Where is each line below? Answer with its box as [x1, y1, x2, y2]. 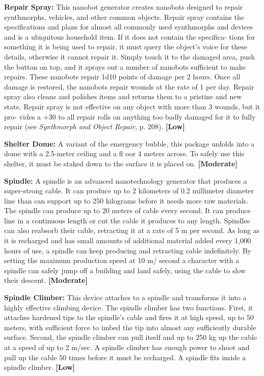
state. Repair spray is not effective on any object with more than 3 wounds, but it [4, 101, 260, 111]
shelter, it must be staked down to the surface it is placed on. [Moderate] [4, 158, 237, 168]
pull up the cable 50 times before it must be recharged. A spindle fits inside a [4, 352, 246, 362]
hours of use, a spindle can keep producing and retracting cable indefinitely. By [4, 245, 252, 255]
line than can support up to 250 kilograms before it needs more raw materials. [4, 195, 249, 206]
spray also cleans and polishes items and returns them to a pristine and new [4, 91, 242, 102]
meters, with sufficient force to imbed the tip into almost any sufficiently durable [4, 322, 256, 332]
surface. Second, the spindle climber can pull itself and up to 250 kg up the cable [4, 332, 257, 342]
